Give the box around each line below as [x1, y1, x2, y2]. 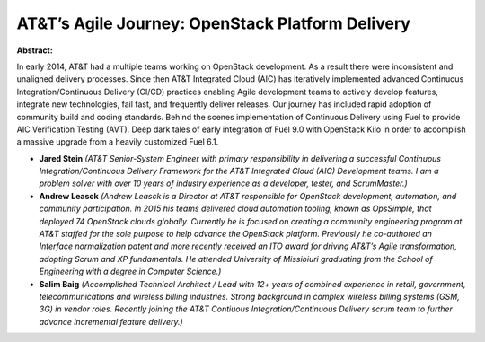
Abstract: [16, 45, 53, 56]
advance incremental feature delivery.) [39, 316, 183, 327]
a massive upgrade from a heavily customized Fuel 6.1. [16, 136, 219, 147]
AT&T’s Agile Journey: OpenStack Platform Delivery [16, 13, 410, 33]
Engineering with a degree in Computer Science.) [39, 266, 222, 277]
